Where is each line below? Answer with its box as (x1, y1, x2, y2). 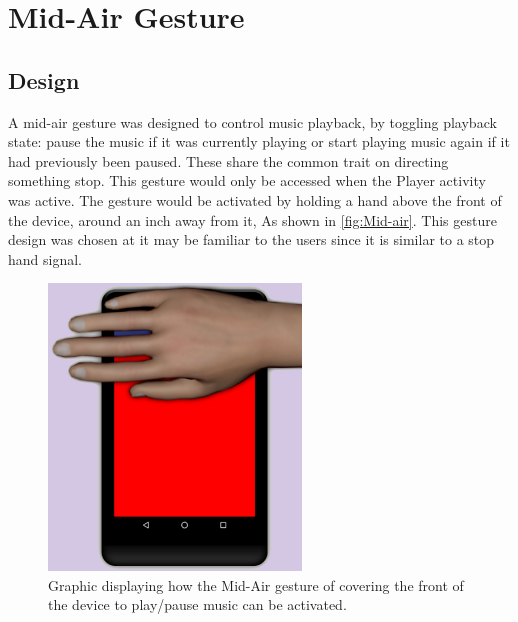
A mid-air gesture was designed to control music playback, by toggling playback (8, 111, 497, 132)
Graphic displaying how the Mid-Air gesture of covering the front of (48, 574, 464, 595)
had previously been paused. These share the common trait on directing (8, 150, 449, 171)
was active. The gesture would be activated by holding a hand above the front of (8, 189, 502, 210)
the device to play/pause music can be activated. (48, 594, 347, 615)
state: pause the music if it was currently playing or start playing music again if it (8, 131, 510, 152)
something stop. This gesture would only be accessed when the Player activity (8, 170, 486, 191)
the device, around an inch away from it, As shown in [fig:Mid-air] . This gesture (8, 209, 497, 230)
